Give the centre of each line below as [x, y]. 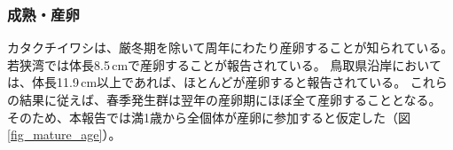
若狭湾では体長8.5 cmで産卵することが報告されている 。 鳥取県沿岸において [224, 64]
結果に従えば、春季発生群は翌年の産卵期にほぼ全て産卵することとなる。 [230, 99]
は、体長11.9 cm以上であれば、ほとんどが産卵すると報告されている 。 [207, 82]
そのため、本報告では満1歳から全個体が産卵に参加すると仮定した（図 [209, 117]
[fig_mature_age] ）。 [64, 134]
